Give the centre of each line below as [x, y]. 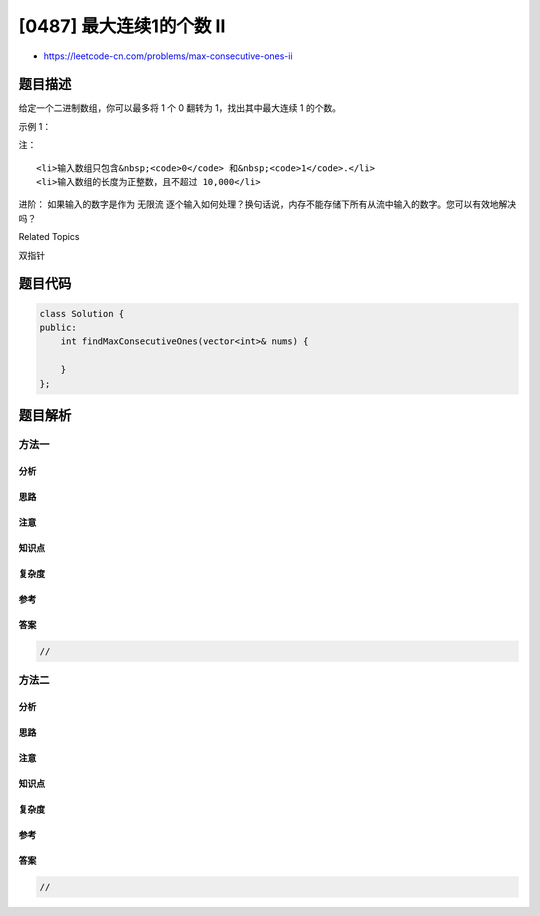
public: [58, 327]
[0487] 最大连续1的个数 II [122, 26]
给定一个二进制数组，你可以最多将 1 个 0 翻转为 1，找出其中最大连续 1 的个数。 [180, 108]
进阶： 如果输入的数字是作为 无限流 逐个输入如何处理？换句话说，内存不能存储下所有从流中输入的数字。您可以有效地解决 [267, 204]
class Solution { [82, 313]
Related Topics [49, 237]
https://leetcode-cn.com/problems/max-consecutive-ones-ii [168, 56]
